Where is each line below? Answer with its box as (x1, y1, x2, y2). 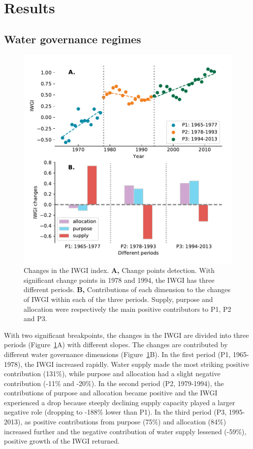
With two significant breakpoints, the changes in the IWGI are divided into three (4, 329, 249, 340)
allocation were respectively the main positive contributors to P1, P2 (24, 303, 231, 314)
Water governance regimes (4, 31, 141, 46)
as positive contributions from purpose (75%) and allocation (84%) (24, 417, 226, 427)
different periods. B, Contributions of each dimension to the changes (24, 284, 231, 295)
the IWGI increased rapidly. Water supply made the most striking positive (24, 359, 250, 369)
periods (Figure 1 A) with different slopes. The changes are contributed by (4, 339, 228, 350)
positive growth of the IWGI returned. (4, 436, 120, 446)
